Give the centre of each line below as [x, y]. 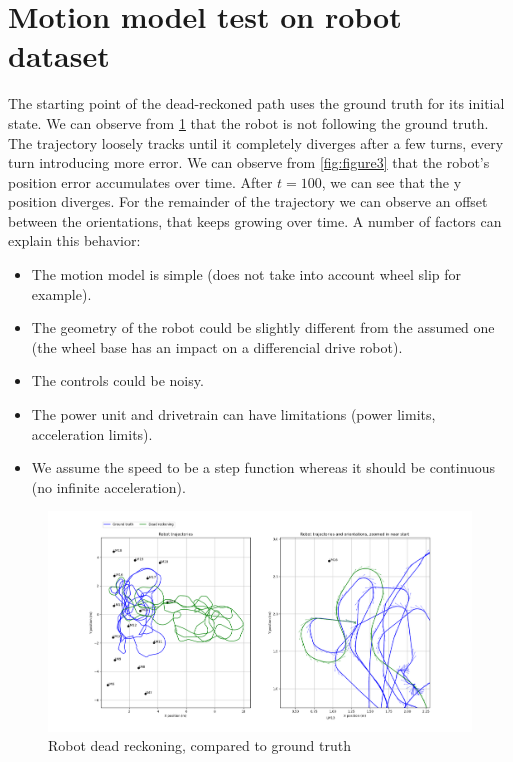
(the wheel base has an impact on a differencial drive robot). [217, 346]
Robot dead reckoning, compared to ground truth [199, 745]
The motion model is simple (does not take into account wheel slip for [246, 274]
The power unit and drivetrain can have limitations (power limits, [233, 414]
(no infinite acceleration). [108, 486]
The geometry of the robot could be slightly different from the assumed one [263, 327]
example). [61, 293]
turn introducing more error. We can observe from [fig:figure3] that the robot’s [249, 162]
